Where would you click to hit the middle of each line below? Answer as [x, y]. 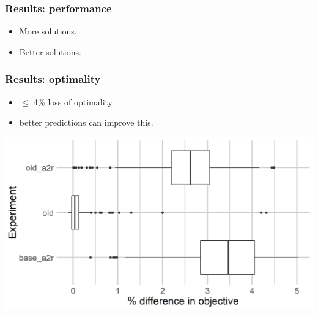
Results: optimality [53, 79]
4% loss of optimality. [74, 101]
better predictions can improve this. [86, 122]
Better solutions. [50, 51]
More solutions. [48, 31]
